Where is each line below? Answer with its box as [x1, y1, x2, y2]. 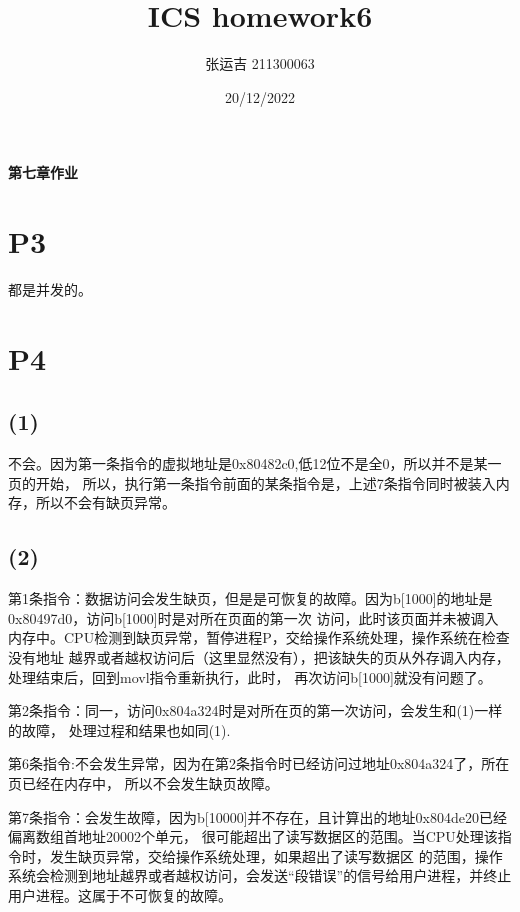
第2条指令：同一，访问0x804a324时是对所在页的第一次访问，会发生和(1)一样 [8, 700, 503, 721]
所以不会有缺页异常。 [35, 492, 176, 513]
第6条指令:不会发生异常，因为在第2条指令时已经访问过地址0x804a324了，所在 [8, 753, 510, 774]
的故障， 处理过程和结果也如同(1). [8, 719, 231, 740]
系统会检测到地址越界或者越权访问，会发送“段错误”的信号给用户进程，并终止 [8, 865, 512, 886]
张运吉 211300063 [205, 53, 315, 74]
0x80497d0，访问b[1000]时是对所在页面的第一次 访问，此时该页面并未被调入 [8, 607, 499, 628]
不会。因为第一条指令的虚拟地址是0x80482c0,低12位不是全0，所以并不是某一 [8, 453, 502, 474]
